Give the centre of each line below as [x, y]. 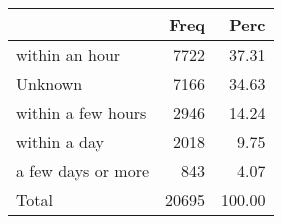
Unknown [49, 83]
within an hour [68, 54]
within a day [60, 141]
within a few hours [81, 112]
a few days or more [83, 170]
